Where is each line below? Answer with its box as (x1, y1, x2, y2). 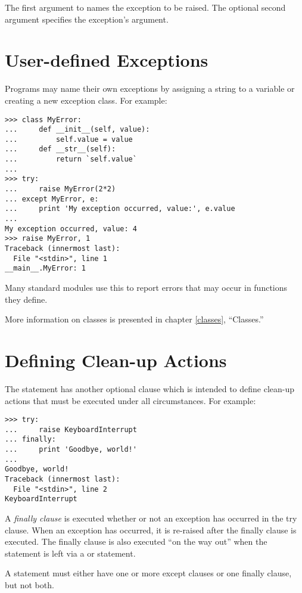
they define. (5, 293, 48, 305)
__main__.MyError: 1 (5, 264, 86, 273)
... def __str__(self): (5, 145, 116, 154)
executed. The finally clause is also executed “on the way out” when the (5, 535, 267, 548)
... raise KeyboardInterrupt (5, 425, 137, 434)
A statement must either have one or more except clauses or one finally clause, (5, 567, 292, 579)
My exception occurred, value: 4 (5, 224, 137, 233)
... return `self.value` (5, 155, 137, 164)
